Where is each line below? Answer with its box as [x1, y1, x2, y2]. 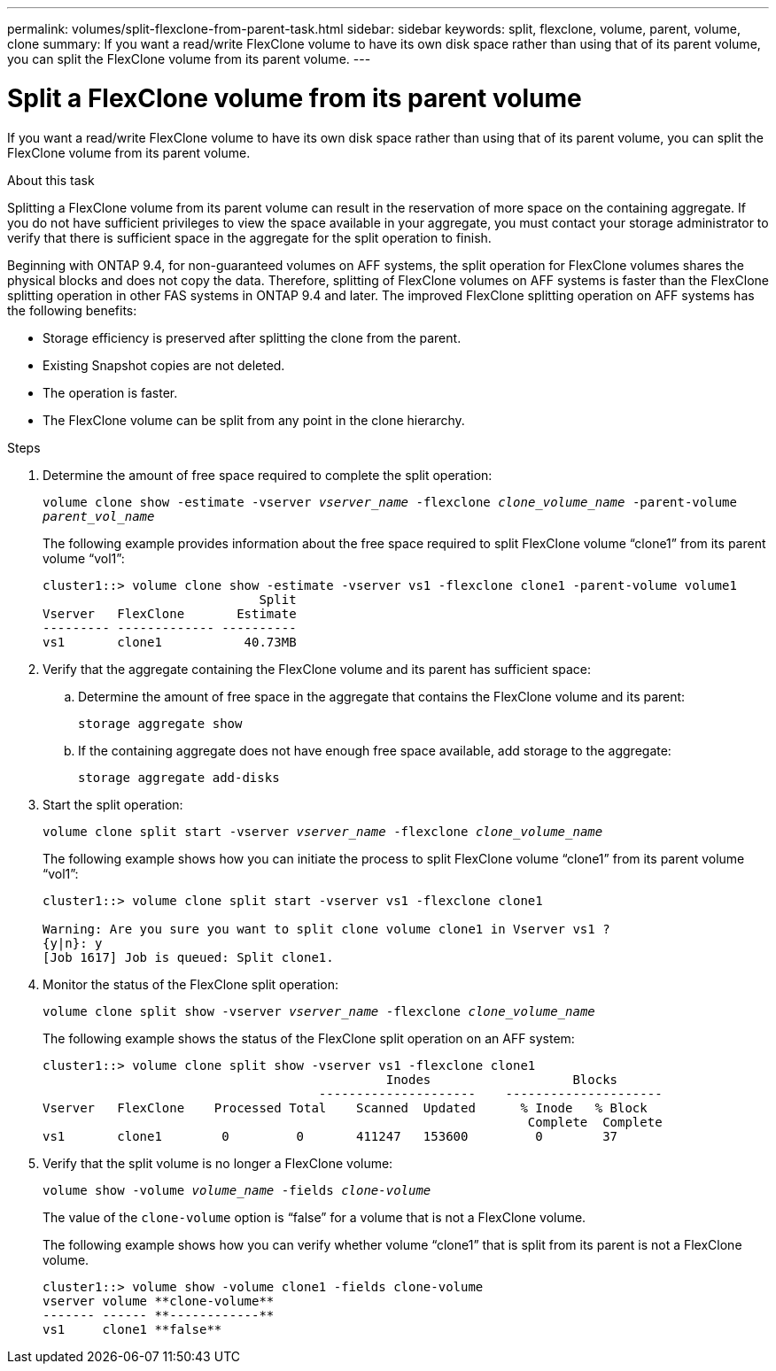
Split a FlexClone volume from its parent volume [7, 82, 582, 113]
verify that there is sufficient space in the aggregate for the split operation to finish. [7, 229, 492, 245]
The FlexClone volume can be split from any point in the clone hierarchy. [43, 412, 465, 428]
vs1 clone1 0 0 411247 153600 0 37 [43, 1128, 618, 1143]
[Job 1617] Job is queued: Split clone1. [43, 949, 334, 964]
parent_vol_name [43, 508, 155, 523]
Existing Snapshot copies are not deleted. [43, 357, 285, 373]
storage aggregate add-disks [78, 770, 280, 785]
